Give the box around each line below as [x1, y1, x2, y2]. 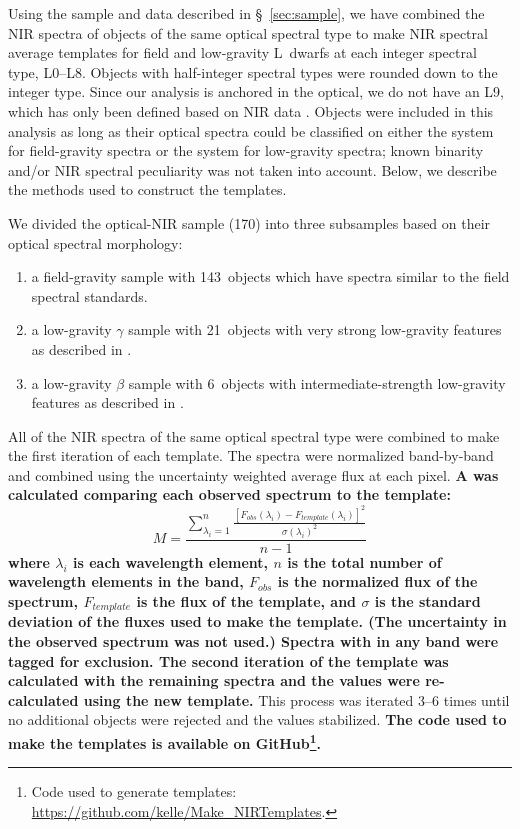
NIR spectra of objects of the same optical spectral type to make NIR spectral [8, 22, 488, 43]
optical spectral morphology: [8, 232, 183, 253]
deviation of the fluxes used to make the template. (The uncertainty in [8, 611, 507, 632]
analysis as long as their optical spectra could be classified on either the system [8, 120, 494, 141]
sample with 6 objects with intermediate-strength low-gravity [128, 372, 506, 393]
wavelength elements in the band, [8, 571, 244, 592]
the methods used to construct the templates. [8, 179, 287, 200]
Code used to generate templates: [31, 781, 237, 802]
